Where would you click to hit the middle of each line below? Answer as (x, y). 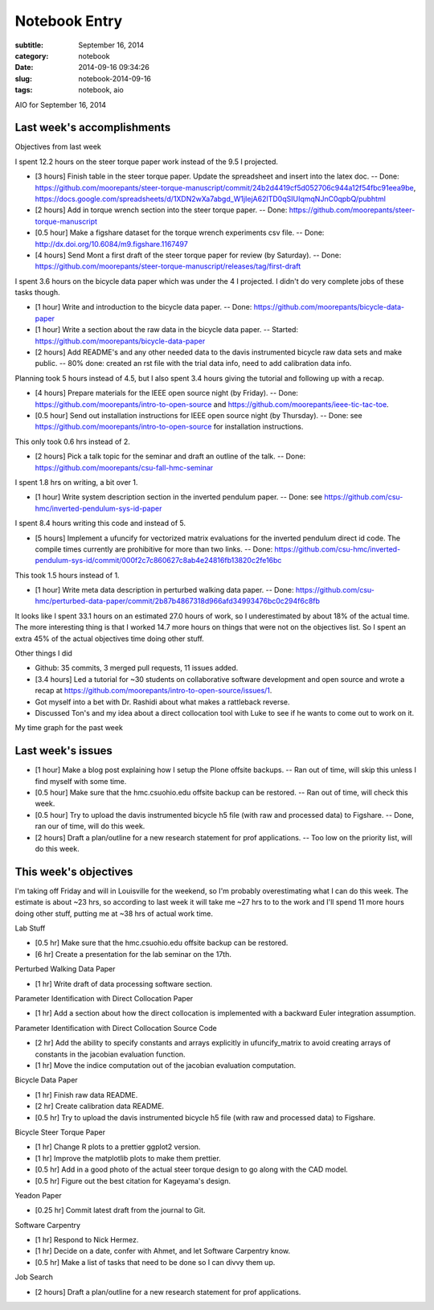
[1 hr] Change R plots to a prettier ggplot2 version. (118, 1147)
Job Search (34, 1277)
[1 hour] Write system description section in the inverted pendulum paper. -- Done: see (179, 497)
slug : (23, 78)
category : (32, 55)
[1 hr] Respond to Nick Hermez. (87, 1240)
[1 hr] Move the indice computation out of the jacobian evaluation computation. (166, 1065)
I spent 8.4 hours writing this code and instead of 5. (100, 524)
